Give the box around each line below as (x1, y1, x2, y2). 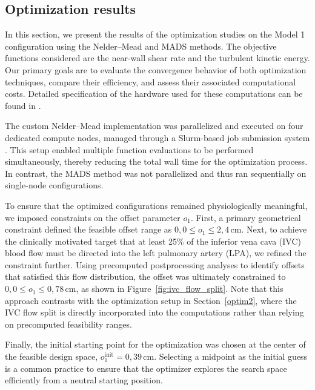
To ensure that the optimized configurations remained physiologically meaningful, (5, 199, 308, 211)
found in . (5, 99, 41, 111)
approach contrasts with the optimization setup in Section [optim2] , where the (5, 294, 297, 306)
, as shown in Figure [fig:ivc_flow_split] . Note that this (76, 282, 283, 295)
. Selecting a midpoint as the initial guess (154, 350, 308, 363)
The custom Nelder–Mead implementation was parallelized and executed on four (5, 119, 303, 132)
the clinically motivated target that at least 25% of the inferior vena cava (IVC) (5, 234, 301, 247)
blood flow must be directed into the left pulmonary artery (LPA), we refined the (5, 246, 307, 259)
